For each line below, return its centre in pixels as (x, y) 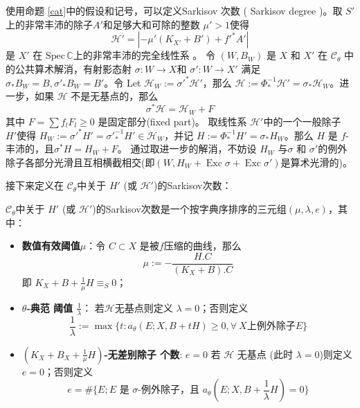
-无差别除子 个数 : (143, 354)
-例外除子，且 (169, 390)
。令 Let (123, 82)
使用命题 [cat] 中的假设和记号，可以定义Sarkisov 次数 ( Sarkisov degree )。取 (174, 10)
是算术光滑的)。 (316, 162)
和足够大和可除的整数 (151, 24)
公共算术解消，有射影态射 (73, 68)
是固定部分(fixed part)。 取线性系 (172, 121)
